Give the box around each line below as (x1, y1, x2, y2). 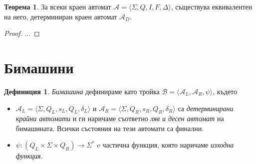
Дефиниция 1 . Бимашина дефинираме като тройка (4, 86, 160, 96)
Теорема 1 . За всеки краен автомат (4, 1, 111, 11)
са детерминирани (178, 103, 234, 113)
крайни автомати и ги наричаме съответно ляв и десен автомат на (15, 113, 224, 124)
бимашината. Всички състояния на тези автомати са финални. (15, 123, 204, 133)
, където (213, 86, 238, 96)
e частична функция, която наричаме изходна (97, 140, 234, 150)
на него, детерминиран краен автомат (4, 11, 117, 21)
